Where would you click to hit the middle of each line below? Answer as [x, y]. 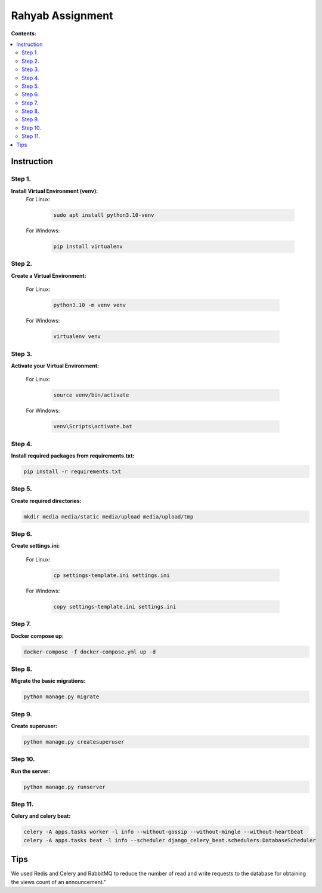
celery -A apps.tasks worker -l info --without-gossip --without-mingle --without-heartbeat [163, 832]
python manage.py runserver [64, 787]
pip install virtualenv [88, 247]
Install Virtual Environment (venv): [55, 191]
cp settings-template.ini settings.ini [112, 575]
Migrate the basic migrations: [48, 681]
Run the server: [31, 771]
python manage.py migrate [61, 697]
